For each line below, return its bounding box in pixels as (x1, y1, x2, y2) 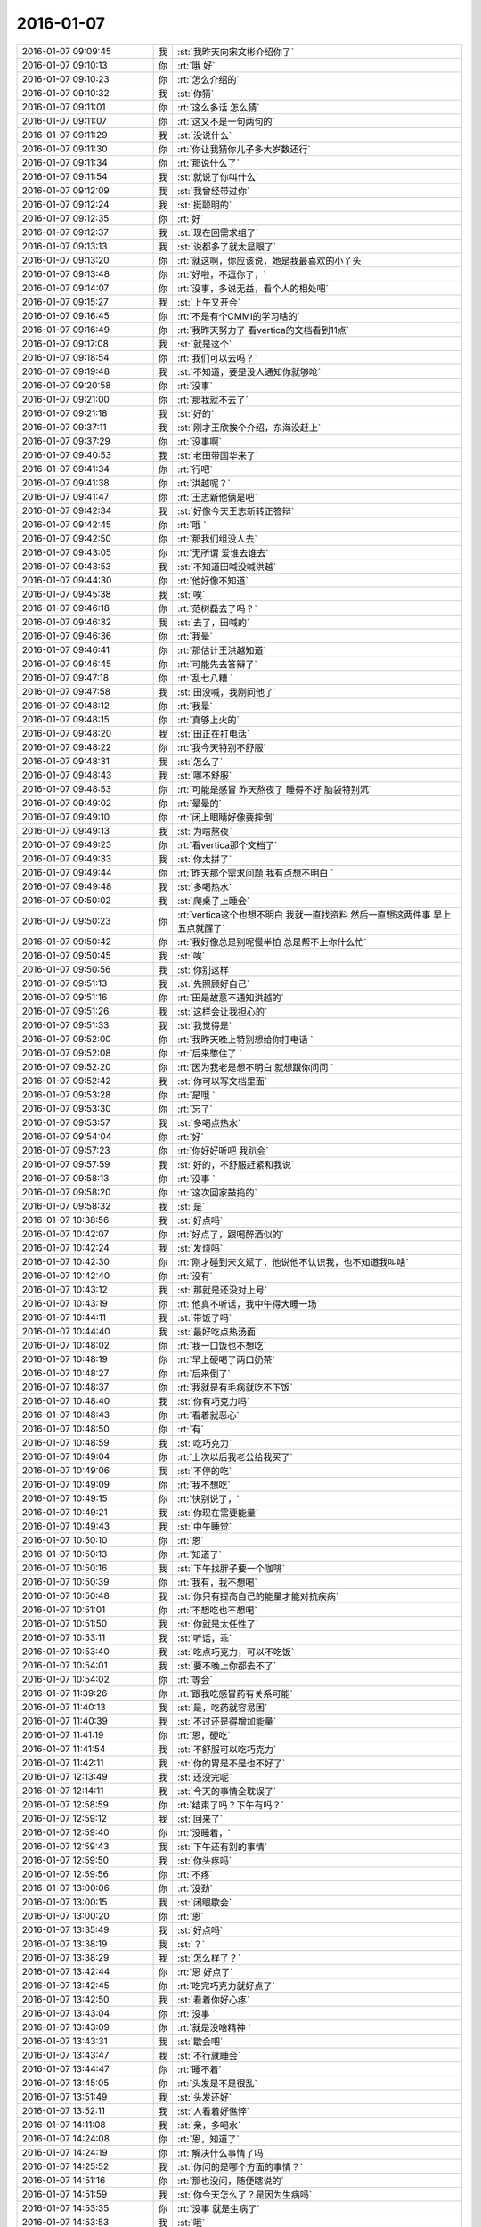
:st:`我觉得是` (176, 1019, 232, 1032)
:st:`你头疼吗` (176, 1854, 232, 1866)
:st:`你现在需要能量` (176, 1506, 259, 1519)
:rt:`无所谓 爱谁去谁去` (176, 546, 269, 559)
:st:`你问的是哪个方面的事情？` (176, 2160, 304, 2173)
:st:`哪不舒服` (176, 769, 232, 781)
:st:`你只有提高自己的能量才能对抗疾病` (176, 1590, 339, 1603)
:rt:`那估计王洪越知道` (176, 644, 267, 657)
